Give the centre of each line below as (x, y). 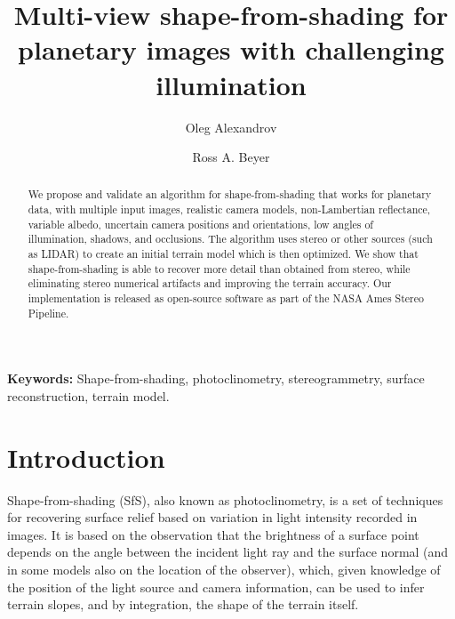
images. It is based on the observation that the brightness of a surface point (213, 534)
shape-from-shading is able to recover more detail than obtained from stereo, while (219, 268)
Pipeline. (48, 313)
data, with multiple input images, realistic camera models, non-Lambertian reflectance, (229, 209)
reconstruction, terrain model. (88, 395)
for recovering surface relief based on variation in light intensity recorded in (212, 517)
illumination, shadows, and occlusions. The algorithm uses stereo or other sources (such (230, 239)
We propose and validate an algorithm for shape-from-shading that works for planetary (230, 194)
